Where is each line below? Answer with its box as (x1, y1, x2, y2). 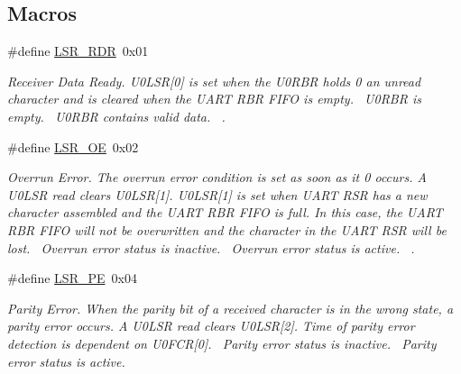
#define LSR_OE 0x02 (7, 137, 139, 156)
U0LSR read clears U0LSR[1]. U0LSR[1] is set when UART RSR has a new (7, 185, 428, 204)
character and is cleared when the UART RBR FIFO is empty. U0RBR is (7, 89, 421, 108)
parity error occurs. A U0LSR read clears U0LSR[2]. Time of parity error (7, 316, 415, 335)
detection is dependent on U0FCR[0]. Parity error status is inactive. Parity (7, 333, 437, 352)
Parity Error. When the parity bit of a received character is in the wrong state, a (7, 298, 454, 317)
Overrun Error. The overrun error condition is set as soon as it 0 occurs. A (7, 168, 427, 187)
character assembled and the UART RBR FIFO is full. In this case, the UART (7, 203, 443, 222)
